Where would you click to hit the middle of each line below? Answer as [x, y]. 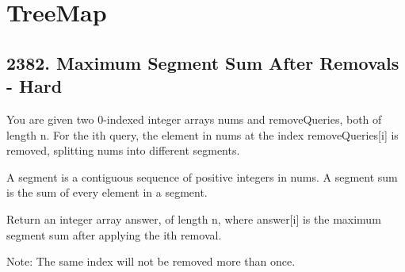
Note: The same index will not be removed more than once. [151, 261]
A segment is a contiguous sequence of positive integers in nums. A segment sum [202, 176]
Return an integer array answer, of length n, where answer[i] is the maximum [194, 218]
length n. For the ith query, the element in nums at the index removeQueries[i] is [202, 134]
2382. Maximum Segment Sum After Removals [203, 62]
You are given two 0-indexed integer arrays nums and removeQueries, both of [194, 119]
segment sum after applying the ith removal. [114, 234]
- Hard [34, 86]
